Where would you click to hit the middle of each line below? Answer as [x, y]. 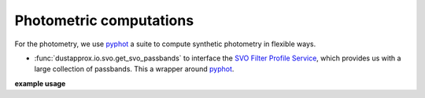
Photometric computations [104, 20]
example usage [40, 83]
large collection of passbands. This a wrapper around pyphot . [134, 69]
